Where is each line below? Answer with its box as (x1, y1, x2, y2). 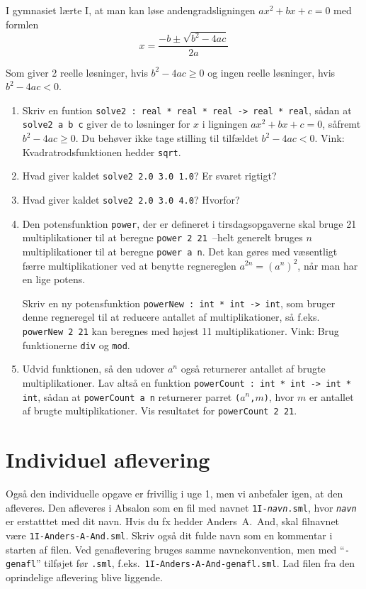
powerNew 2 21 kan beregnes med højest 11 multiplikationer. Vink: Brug (22, 324, 339, 338)
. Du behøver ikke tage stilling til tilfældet (75, 131, 258, 145)
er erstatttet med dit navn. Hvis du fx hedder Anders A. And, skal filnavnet (6, 514, 340, 529)
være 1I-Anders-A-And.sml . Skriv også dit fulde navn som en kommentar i (6, 527, 333, 542)
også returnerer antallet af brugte (181, 361, 326, 376)
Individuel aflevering (6, 445, 210, 474)
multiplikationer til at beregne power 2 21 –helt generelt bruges (22, 230, 303, 245)
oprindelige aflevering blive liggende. (6, 569, 163, 584)
